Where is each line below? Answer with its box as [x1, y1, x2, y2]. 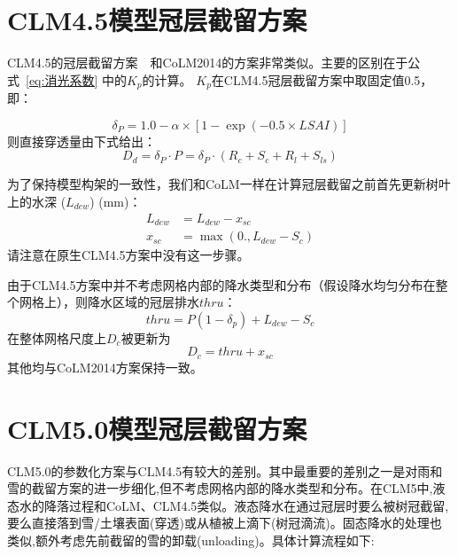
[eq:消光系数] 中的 [26, 70, 127, 89]
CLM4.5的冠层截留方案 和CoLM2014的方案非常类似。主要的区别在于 [7, 53, 408, 72]
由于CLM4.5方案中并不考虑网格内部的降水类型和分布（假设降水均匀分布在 [7, 275, 436, 294]
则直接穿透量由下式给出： [7, 131, 156, 150]
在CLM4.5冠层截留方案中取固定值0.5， [211, 70, 433, 89]
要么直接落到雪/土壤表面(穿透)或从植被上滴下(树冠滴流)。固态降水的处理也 [7, 513, 442, 532]
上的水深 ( [7, 192, 66, 210]
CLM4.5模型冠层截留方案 [7, 2, 307, 38]
